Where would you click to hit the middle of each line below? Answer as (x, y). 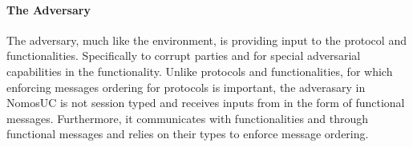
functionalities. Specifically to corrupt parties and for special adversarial (184, 56)
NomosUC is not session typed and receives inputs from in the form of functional (206, 103)
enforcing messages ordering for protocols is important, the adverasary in (186, 87)
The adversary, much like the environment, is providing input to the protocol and (206, 40)
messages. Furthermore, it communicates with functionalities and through (188, 118)
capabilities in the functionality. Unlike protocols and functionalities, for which (200, 71)
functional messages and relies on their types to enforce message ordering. (188, 134)
